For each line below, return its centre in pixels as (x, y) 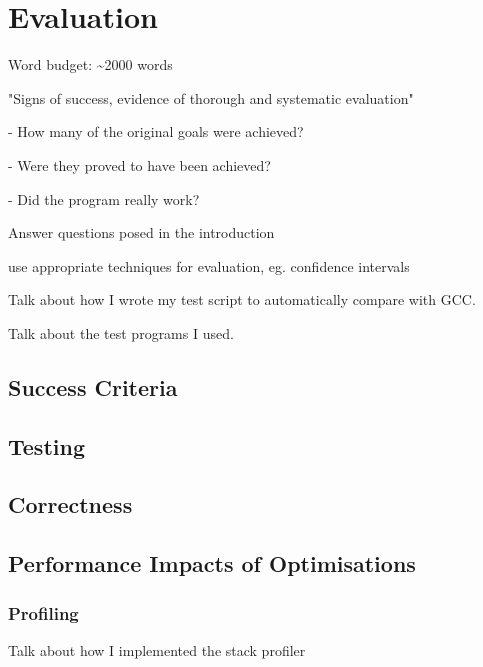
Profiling (43, 612)
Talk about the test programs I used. (121, 332)
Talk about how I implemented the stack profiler (157, 649)
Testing (46, 445)
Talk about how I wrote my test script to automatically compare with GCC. (242, 299)
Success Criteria (93, 386)
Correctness (70, 504)
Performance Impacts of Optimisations (212, 563)
